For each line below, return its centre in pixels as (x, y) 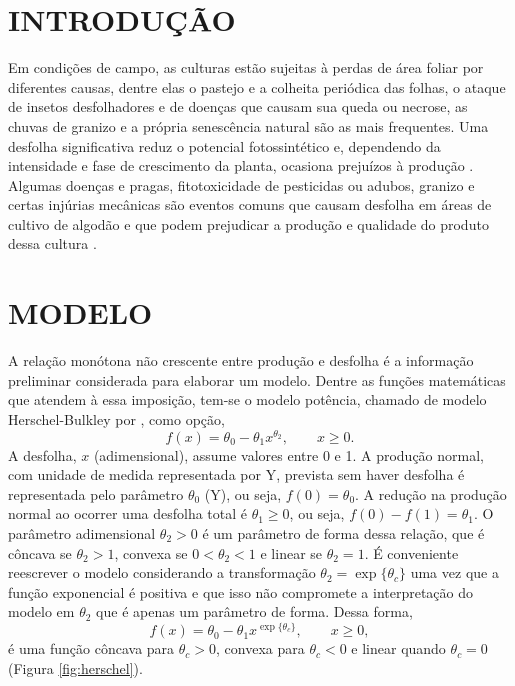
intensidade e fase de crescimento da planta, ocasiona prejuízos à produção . (241, 165)
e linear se (291, 552)
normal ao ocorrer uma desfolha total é (128, 513)
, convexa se (151, 552)
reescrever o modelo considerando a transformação (162, 572)
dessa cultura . (52, 243)
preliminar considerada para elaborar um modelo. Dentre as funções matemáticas (257, 379)
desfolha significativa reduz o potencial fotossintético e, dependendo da (224, 145)
